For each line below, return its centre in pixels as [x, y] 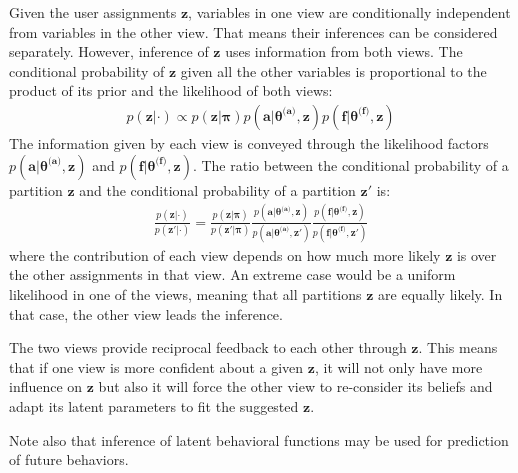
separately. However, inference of [109, 51]
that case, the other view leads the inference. [146, 313]
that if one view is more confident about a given [156, 366]
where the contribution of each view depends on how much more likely [225, 254]
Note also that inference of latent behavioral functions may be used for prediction [259, 439]
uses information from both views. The [344, 51]
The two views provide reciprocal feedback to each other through [208, 347]
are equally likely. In [440, 294]
